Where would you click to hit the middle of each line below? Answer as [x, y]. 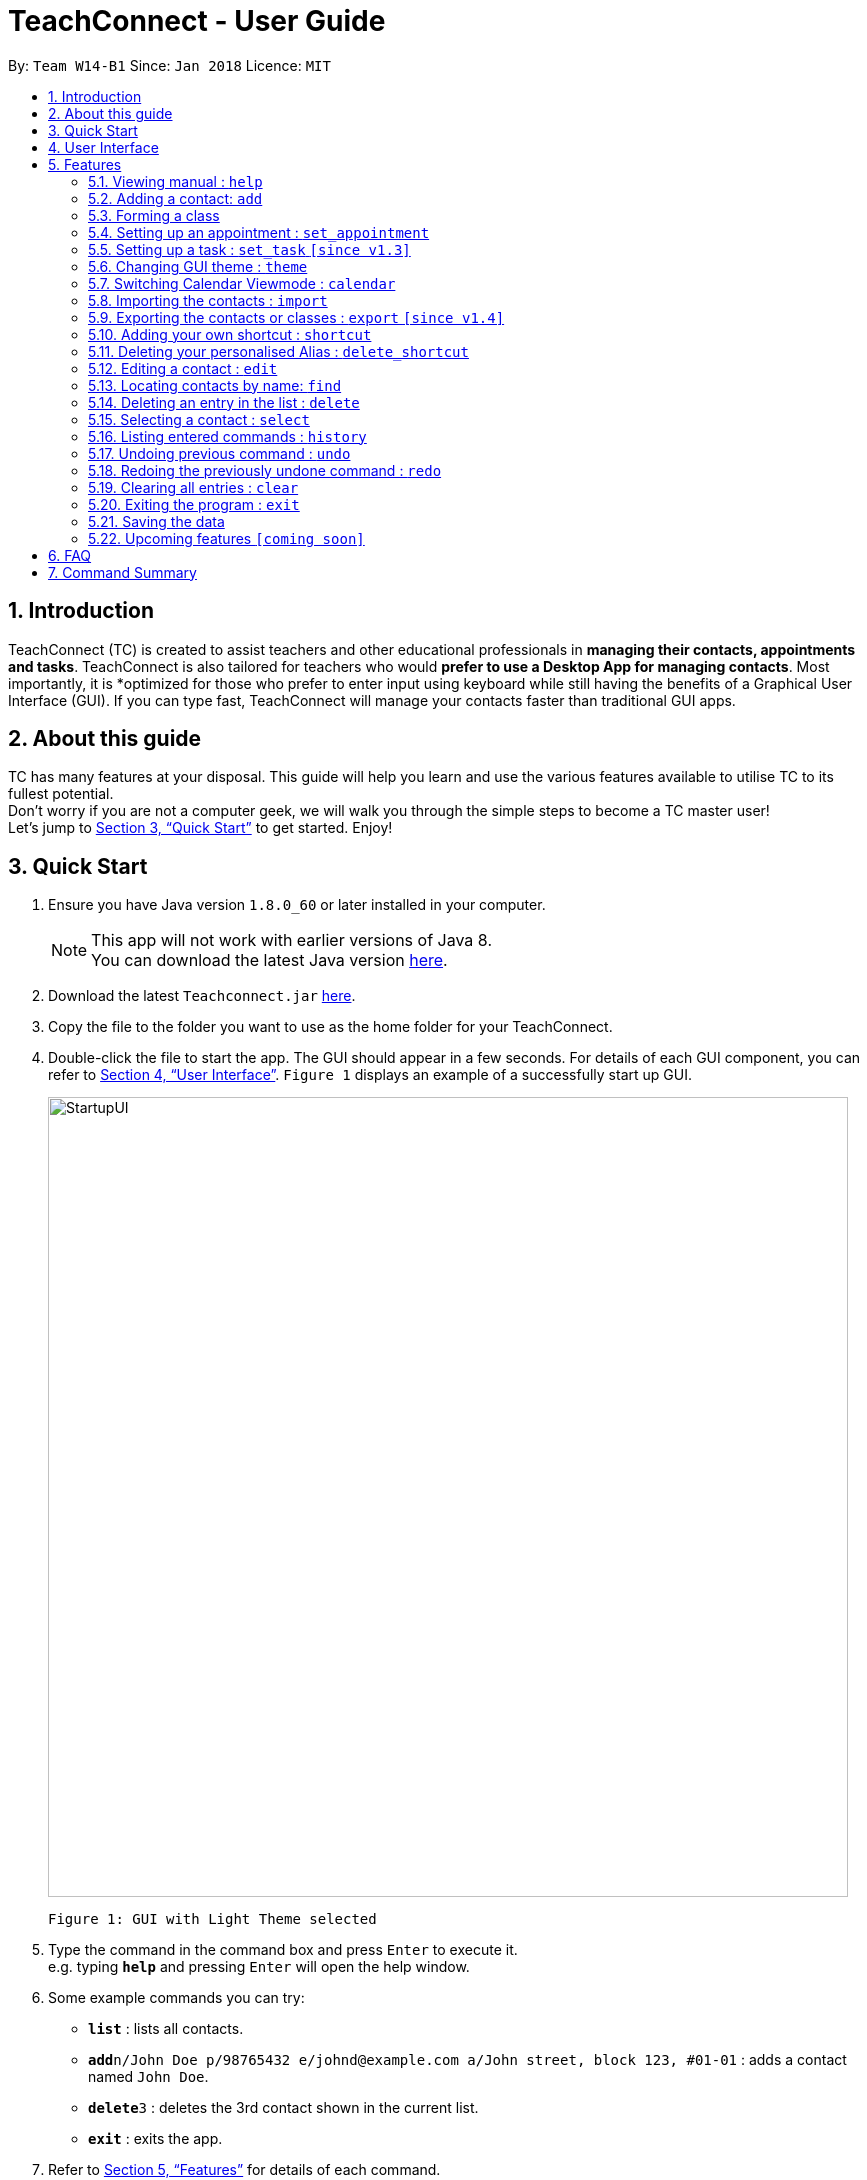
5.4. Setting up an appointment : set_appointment [259, 232]
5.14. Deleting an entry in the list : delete [224, 402]
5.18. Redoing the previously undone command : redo [265, 470]
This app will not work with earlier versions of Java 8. [291, 940]
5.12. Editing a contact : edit [183, 368]
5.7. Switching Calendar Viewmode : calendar [242, 283]
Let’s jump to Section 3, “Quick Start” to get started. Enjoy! [200, 828]
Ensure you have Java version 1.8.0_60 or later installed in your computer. [297, 905]
